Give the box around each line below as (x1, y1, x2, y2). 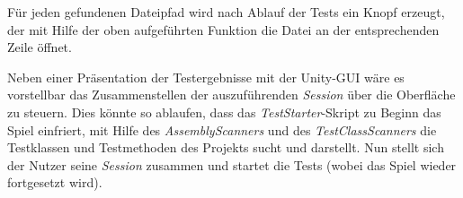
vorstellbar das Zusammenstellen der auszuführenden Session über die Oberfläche (7, 85, 456, 104)
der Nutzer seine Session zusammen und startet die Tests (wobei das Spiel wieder (7, 155, 457, 174)
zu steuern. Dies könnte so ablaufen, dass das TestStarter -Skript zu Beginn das (7, 102, 441, 121)
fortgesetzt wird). (7, 173, 102, 192)
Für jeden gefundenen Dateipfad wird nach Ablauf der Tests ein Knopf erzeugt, (7, 3, 445, 21)
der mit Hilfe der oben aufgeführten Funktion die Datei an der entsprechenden (7, 20, 440, 39)
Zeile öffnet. (7, 38, 72, 56)
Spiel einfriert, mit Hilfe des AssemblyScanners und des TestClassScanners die (7, 120, 437, 139)
